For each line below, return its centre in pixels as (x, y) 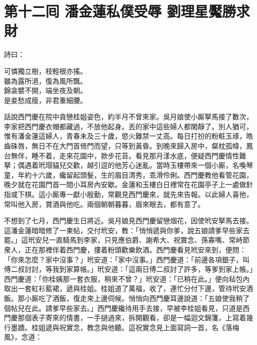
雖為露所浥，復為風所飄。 (45, 80)
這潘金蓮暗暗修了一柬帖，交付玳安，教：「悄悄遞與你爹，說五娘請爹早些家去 (127, 230)
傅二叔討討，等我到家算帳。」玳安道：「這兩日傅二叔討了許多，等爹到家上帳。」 (128, 269)
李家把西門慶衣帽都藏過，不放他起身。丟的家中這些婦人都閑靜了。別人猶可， (128, 126)
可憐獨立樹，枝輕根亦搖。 (45, 71)
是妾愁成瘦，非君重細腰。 (45, 100)
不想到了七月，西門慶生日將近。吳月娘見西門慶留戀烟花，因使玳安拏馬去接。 (128, 221)
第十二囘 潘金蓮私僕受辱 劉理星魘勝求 (127, 11)
